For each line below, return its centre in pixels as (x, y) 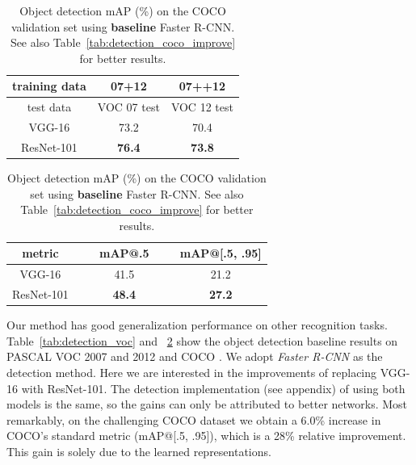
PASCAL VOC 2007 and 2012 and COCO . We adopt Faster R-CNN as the (195, 356)
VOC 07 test (128, 107)
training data (49, 86)
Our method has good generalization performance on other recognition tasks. (197, 325)
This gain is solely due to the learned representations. (139, 451)
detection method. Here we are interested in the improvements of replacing (192, 372)
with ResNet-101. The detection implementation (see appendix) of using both (213, 388)
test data (49, 107)
